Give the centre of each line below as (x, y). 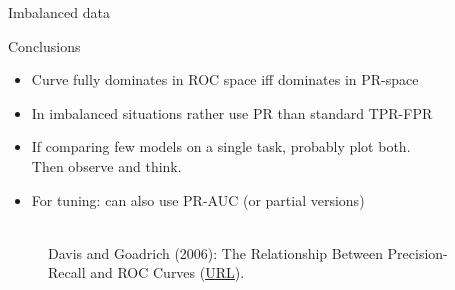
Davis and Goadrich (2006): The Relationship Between (215, 252)
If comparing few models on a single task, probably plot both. (221, 146)
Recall (67, 272)
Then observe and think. (106, 165)
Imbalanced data (59, 12)
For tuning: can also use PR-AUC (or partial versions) (198, 199)
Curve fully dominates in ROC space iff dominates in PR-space (225, 79)
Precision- (417, 252)
